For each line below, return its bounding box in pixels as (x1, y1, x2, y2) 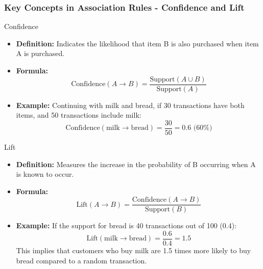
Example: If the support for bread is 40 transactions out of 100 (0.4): (16, 220, 237, 231)
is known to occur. (16, 169, 74, 179)
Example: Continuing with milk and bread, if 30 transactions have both (16, 99, 245, 110)
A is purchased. (16, 48, 65, 59)
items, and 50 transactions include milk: (16, 110, 141, 120)
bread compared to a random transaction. (16, 255, 147, 265)
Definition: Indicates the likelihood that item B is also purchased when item (16, 38, 259, 48)
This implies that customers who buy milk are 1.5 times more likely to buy (16, 245, 251, 255)
